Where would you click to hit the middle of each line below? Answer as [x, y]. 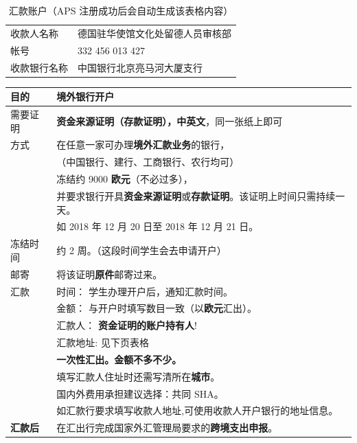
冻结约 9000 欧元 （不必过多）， [125, 179]
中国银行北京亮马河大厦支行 [140, 67]
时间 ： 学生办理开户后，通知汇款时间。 [145, 291]
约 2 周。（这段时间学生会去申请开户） [141, 250]
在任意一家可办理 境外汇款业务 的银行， [143, 145]
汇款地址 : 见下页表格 [103, 342]
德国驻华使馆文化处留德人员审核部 [154, 33]
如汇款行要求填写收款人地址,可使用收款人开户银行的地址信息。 [197, 410]
